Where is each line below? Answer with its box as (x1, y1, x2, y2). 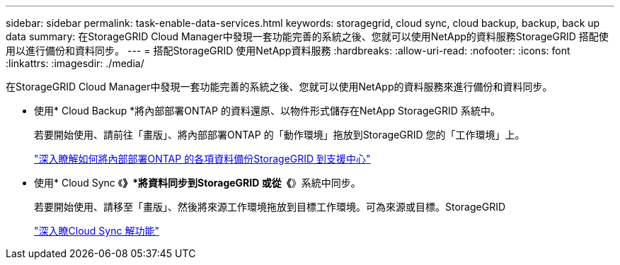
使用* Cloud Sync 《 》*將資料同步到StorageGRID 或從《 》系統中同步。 (34, 177, 361, 189)
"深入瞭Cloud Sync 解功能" (34, 225, 159, 237)
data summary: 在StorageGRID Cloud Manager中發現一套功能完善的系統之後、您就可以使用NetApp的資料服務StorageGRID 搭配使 (6, 30, 609, 42)
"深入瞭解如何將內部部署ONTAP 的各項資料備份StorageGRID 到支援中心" (34, 153, 371, 165)
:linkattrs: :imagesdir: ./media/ (6, 57, 144, 69)
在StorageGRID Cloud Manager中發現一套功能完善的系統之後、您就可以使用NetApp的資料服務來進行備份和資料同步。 (6, 81, 553, 93)
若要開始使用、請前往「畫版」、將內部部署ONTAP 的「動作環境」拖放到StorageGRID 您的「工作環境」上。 (34, 129, 525, 141)
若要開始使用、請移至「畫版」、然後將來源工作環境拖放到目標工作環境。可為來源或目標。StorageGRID (34, 201, 506, 213)
